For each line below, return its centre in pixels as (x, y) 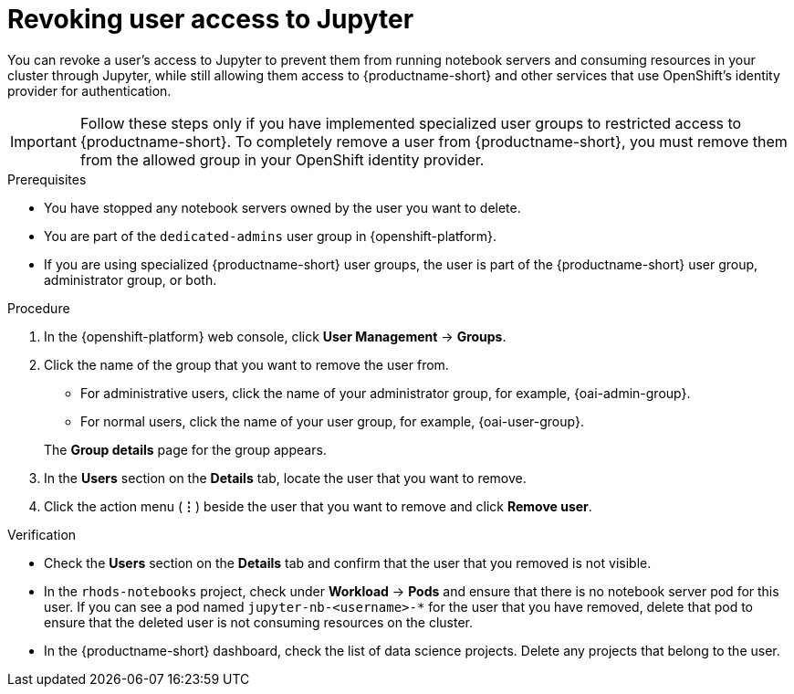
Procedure (39, 308)
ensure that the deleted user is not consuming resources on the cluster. (258, 622)
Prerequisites (47, 179)
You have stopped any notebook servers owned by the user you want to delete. (282, 207)
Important (43, 141)
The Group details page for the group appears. (185, 449)
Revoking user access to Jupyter (211, 19)
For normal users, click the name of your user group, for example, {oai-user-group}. (332, 421)
